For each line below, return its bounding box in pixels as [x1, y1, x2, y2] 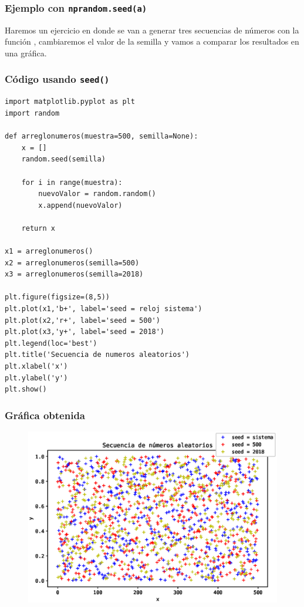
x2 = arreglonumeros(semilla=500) [5, 258, 140, 267]
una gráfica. [5, 46, 47, 59]
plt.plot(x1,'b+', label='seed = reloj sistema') [5, 305, 202, 313]
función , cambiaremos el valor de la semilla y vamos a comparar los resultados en [5, 35, 299, 48]
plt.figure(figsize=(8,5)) [5, 293, 110, 302]
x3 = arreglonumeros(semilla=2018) [5, 270, 144, 279]
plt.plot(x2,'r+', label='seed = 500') [5, 316, 160, 325]
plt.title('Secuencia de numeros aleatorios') [5, 350, 190, 359]
